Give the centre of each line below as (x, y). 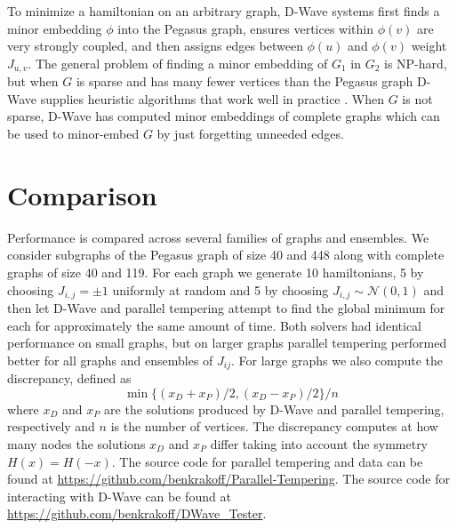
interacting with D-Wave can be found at (119, 496)
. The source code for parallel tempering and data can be (267, 461)
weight (429, 46)
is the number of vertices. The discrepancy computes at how (274, 426)
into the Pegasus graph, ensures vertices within (245, 28)
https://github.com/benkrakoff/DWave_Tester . (137, 513)
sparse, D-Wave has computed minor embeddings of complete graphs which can (224, 116)
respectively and (51, 426)
